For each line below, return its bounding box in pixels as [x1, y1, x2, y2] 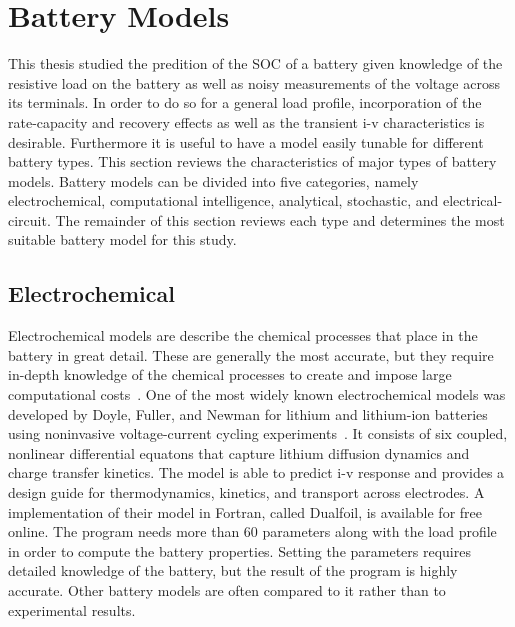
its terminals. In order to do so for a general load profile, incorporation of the [8, 92, 482, 113]
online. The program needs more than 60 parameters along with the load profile [8, 521, 497, 542]
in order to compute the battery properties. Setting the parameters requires [8, 540, 471, 561]
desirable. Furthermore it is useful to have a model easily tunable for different [8, 131, 484, 152]
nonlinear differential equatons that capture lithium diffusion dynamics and [8, 442, 470, 463]
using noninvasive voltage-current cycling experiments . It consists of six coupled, [8, 423, 508, 444]
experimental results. [8, 599, 136, 620]
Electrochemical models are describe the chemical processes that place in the [8, 325, 478, 346]
